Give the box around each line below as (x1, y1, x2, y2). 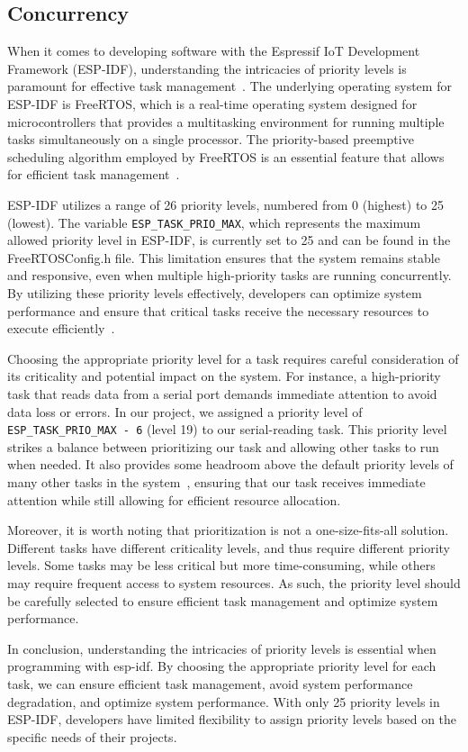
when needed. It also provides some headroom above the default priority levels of (7, 455, 454, 474)
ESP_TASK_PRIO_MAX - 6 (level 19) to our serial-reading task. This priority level (7, 420, 447, 439)
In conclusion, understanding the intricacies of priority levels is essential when (7, 639, 436, 657)
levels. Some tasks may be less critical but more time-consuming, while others (7, 556, 436, 575)
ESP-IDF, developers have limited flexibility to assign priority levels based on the (7, 710, 457, 729)
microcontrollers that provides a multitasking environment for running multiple (7, 112, 445, 131)
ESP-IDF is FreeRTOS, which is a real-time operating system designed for (7, 94, 418, 113)
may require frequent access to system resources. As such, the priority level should (7, 573, 461, 592)
